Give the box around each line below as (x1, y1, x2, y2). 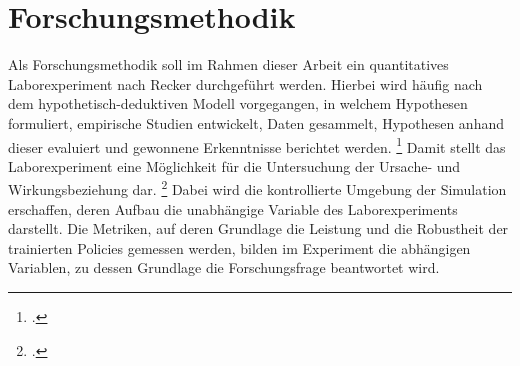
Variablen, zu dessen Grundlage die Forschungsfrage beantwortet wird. (8, 257, 440, 278)
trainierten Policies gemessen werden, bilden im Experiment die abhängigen (8, 237, 471, 258)
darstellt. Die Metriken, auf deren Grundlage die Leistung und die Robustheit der (8, 218, 509, 239)
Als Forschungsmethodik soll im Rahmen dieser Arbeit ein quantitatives (8, 54, 449, 75)
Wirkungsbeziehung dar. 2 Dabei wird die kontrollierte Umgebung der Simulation (8, 176, 507, 199)
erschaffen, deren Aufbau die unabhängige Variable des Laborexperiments (8, 198, 458, 219)
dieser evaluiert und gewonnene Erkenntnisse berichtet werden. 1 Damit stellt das (8, 133, 506, 157)
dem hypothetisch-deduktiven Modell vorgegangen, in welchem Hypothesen (8, 93, 468, 114)
